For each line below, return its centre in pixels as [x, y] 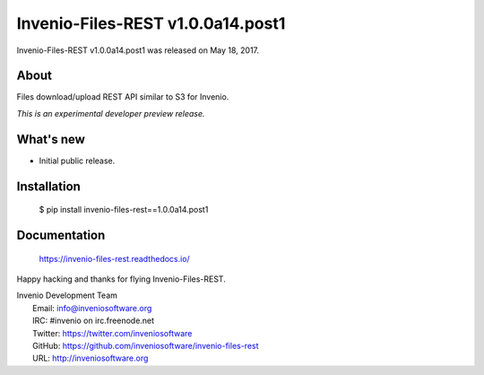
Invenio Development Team [67, 295]
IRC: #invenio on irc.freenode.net [94, 321]
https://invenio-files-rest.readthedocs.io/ [114, 258]
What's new [51, 139]
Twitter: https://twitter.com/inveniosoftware [112, 333]
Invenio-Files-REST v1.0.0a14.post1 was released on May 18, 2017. [138, 50]
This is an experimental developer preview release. [111, 113]
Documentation [61, 235]
